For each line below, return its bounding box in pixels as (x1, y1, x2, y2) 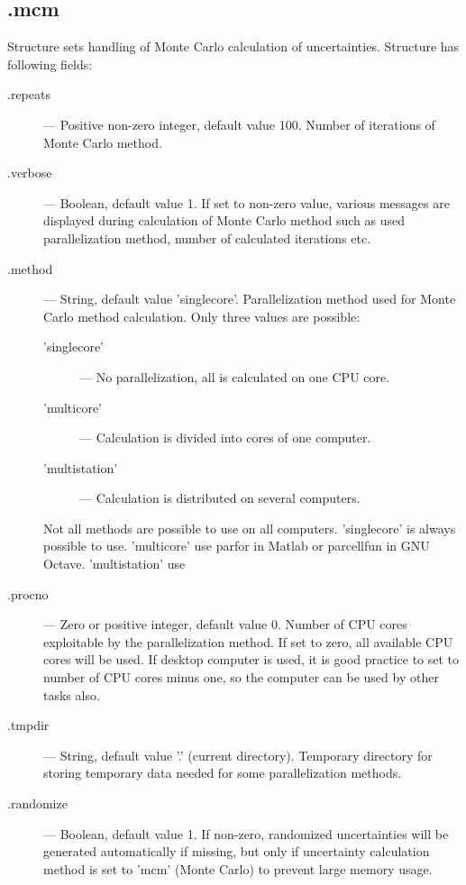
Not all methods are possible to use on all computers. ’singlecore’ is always (43, 518, 456, 537)
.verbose (7, 163, 52, 182)
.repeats (7, 85, 50, 104)
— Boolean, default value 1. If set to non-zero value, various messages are (43, 193, 450, 212)
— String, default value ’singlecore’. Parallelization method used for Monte (43, 289, 456, 308)
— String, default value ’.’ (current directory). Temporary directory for (43, 745, 433, 764)
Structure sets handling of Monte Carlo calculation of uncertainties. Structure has (7, 37, 460, 56)
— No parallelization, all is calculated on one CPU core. (79, 367, 390, 386)
